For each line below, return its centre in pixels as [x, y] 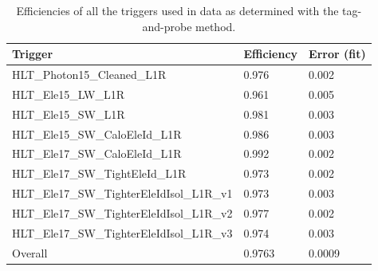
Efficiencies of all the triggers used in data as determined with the [177, 10]
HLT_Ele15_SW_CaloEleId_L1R [97, 134]
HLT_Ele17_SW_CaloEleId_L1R [97, 153]
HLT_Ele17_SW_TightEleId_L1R [99, 173]
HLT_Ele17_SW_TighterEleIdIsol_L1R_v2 [122, 212]
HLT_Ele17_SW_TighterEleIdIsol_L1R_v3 [122, 232]
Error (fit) [337, 54]
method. [216, 26]
